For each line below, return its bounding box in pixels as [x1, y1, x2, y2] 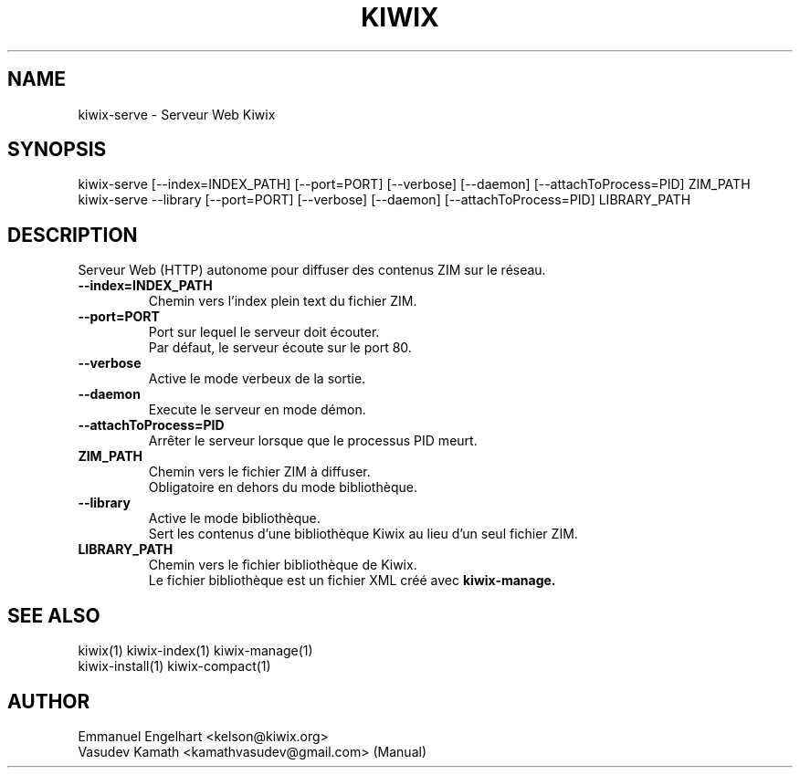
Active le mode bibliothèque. [148, 510, 321, 527]
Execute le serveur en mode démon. [148, 402, 366, 418]
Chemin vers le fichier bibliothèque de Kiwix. [148, 557, 417, 573]
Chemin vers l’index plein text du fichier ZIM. [148, 293, 417, 309]
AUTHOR [7, 689, 90, 713]
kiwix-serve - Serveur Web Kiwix [78, 106, 276, 122]
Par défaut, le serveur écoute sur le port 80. [148, 340, 412, 356]
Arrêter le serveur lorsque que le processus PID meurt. [148, 433, 478, 449]
